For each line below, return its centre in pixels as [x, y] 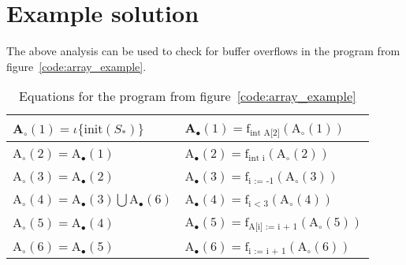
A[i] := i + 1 [273, 227]
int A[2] [265, 133]
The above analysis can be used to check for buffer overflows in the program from [203, 51]
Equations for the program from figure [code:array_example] [188, 96]
